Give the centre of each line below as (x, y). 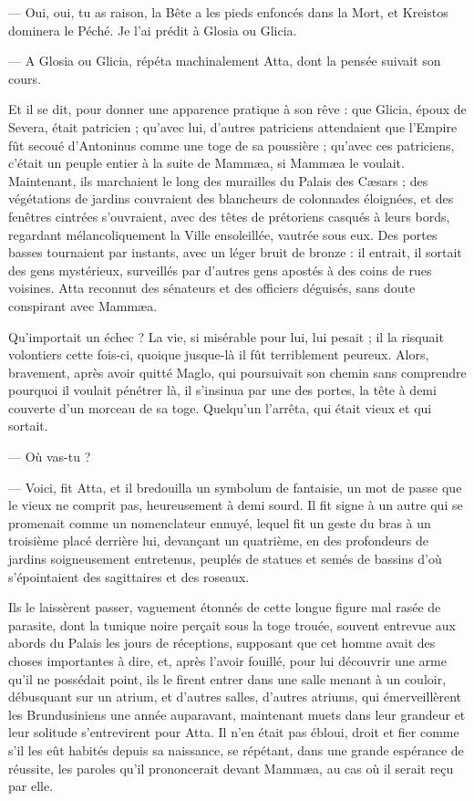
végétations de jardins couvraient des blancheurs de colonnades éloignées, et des (231, 198)
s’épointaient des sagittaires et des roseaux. (129, 576)
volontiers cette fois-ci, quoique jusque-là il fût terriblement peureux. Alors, (219, 354)
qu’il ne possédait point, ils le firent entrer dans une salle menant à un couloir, (227, 678)
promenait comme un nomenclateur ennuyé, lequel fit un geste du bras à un (220, 522)
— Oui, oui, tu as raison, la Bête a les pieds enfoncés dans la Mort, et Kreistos (228, 12)
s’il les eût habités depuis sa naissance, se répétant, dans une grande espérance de (236, 749)
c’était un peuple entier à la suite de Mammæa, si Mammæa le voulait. (206, 163)
